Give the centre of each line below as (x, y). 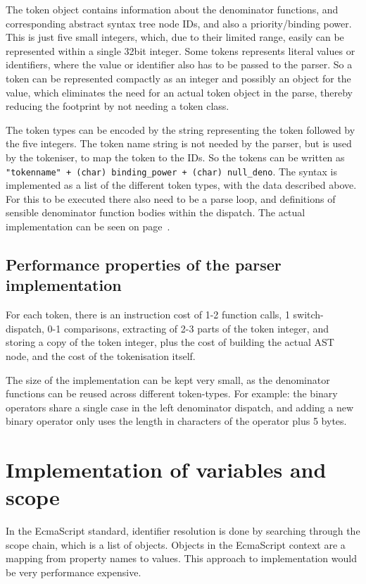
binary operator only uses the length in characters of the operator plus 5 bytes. (176, 421)
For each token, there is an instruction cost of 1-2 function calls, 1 (148, 315)
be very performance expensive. (74, 572)
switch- (308, 315)
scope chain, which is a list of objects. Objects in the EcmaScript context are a (176, 544)
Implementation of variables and (166, 470)
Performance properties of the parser (144, 264)
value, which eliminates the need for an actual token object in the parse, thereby (179, 92)
